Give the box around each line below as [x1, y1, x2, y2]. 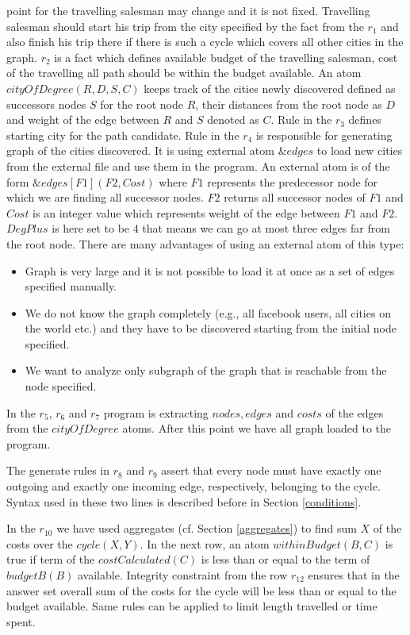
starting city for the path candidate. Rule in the [6, 126, 239, 143]
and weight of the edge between [6, 111, 159, 128]
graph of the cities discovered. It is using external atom [6, 142, 274, 159]
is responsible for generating [255, 126, 393, 143]
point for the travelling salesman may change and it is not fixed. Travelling [6, 2, 370, 18]
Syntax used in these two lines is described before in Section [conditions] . [6, 493, 362, 510]
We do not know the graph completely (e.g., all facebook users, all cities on [25, 304, 391, 321]
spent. [6, 613, 36, 629]
